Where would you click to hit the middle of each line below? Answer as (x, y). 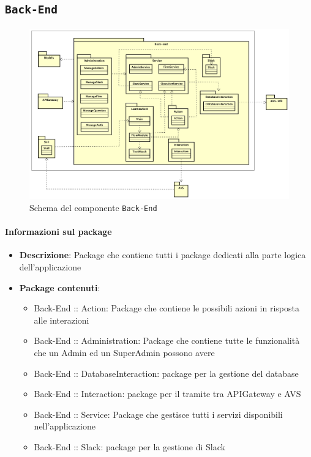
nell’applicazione (65, 426)
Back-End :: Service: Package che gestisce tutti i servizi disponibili (158, 414)
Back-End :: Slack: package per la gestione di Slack (129, 447)
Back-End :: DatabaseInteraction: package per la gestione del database (166, 373)
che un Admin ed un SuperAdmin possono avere (124, 353)
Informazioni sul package (58, 232)
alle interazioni (62, 320)
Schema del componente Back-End (93, 208)
